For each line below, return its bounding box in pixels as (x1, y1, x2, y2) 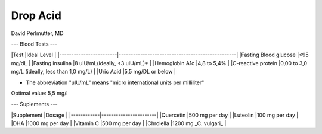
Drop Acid (11, 9, 62, 22)
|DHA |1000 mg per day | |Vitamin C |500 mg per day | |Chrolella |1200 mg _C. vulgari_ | (11, 120, 227, 127)
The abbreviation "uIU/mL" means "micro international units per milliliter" (26, 79, 205, 86)
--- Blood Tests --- (11, 40, 58, 47)
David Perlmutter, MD (11, 30, 64, 37)
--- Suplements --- (11, 101, 58, 108)
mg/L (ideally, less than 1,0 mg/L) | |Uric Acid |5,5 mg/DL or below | (11, 68, 176, 75)
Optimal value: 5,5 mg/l (11, 90, 68, 97)
